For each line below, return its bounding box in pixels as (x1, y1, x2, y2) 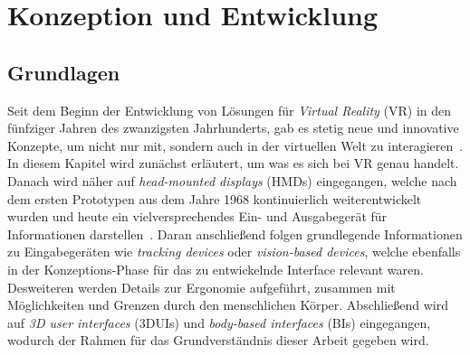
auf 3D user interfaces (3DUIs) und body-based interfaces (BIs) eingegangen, (7, 313, 431, 332)
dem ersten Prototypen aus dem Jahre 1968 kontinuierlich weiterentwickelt (7, 189, 422, 208)
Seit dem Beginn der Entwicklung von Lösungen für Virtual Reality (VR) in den (7, 100, 452, 119)
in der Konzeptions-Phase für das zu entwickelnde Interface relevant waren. (7, 259, 424, 278)
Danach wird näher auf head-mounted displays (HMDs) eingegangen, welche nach (7, 171, 457, 190)
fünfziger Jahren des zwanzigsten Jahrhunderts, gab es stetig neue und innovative (7, 118, 459, 137)
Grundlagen (7, 58, 120, 86)
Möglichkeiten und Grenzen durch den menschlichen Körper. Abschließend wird (7, 295, 448, 314)
